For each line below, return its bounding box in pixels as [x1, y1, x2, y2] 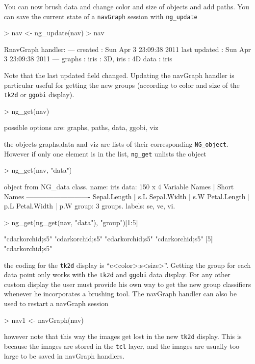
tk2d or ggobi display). [4, 89, 75, 100]
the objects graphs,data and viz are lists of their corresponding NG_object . [4, 139, 229, 149]
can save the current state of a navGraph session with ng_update [4, 11, 198, 21]
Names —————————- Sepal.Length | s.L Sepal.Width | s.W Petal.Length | [4, 191, 250, 201]
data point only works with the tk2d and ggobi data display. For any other [4, 269, 230, 280]
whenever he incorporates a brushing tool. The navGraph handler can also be [4, 288, 237, 299]
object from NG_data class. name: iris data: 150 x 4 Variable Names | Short [4, 181, 234, 191]
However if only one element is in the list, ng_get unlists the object [4, 148, 206, 158]
